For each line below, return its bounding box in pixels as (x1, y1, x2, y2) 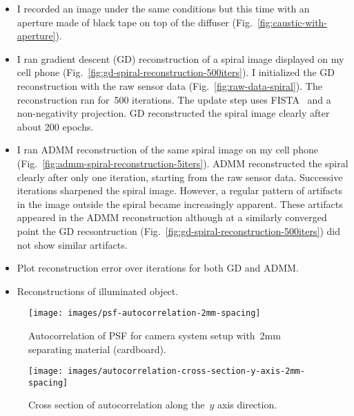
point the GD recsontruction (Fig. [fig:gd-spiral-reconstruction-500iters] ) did (17, 223, 340, 238)
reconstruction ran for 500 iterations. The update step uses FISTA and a (17, 92, 331, 106)
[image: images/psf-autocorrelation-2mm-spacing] (28, 308, 261, 319)
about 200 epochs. (17, 119, 94, 133)
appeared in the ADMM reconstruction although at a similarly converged (17, 210, 327, 225)
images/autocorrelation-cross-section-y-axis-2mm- (68, 366, 305, 377)
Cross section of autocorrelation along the (28, 397, 205, 412)
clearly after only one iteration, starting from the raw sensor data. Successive (17, 169, 343, 184)
